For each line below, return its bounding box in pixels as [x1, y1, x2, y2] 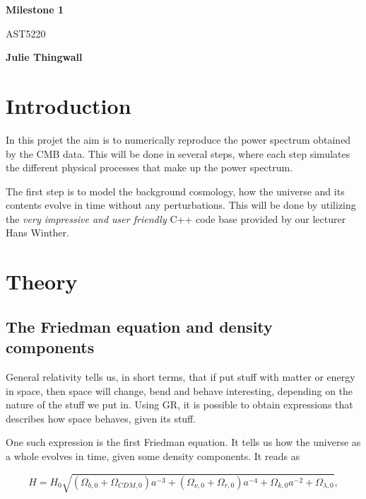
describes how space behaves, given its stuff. [6, 411, 196, 425]
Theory [6, 267, 78, 296]
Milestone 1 [6, 2, 64, 16]
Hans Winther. [6, 225, 69, 240]
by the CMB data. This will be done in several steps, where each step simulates [6, 146, 350, 161]
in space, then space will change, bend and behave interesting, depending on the [6, 383, 353, 398]
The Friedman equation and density [6, 315, 273, 337]
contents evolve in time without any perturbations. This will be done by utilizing [6, 197, 356, 212]
